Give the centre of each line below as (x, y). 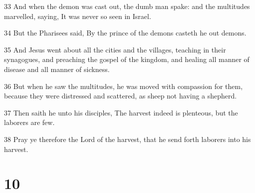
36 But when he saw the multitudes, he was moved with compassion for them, (124, 86)
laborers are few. (29, 122)
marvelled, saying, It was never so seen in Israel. (78, 16)
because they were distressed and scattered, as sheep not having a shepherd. (121, 96)
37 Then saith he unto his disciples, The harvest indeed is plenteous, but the (121, 112)
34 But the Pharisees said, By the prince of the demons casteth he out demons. (125, 33)
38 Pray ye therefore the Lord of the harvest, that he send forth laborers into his (127, 139)
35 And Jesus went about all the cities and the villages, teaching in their (115, 49)
